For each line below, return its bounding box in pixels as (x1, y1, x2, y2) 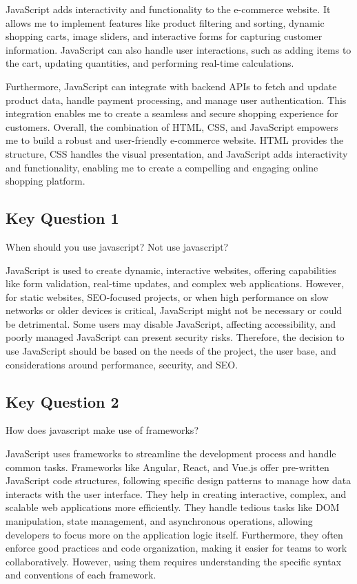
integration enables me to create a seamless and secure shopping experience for (6, 106, 338, 121)
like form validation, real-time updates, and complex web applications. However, (6, 276, 345, 291)
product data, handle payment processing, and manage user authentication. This (6, 92, 347, 107)
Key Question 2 (6, 390, 119, 412)
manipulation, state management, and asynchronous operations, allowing (6, 514, 313, 528)
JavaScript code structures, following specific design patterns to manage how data (6, 473, 351, 488)
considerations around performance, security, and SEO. (6, 357, 238, 371)
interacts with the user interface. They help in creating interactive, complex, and (6, 486, 347, 501)
